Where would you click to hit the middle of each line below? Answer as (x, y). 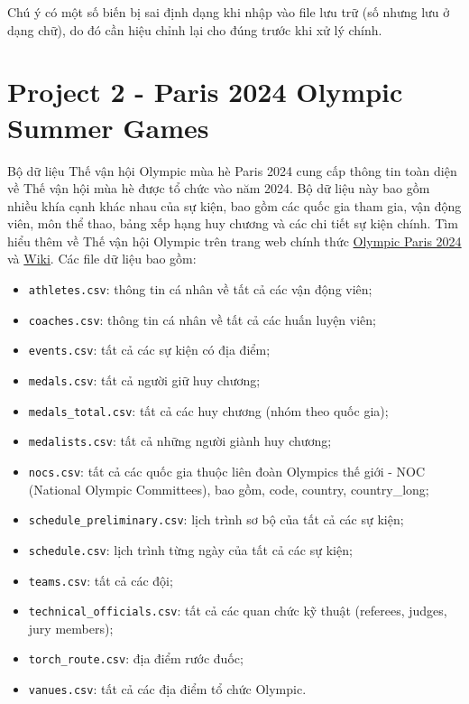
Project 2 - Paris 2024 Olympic (205, 92)
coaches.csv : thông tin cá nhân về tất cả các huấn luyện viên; (202, 319)
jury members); (71, 628)
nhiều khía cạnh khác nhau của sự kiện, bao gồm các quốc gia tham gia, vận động (234, 205)
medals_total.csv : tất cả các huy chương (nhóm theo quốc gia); (208, 410)
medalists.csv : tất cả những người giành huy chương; (180, 441)
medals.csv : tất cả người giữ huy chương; (144, 380)
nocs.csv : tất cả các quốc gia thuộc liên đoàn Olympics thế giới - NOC (227, 471)
